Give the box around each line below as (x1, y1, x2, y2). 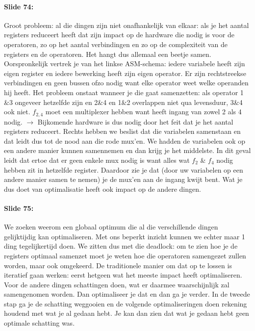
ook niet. (4, 106, 30, 117)
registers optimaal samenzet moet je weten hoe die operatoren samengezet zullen (4, 250, 246, 260)
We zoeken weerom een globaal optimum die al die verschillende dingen (4, 222, 218, 232)
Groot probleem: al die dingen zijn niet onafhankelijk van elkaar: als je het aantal (4, 20, 249, 30)
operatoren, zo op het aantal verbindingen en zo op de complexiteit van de (4, 39, 228, 49)
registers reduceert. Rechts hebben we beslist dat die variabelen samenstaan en (4, 126, 241, 136)
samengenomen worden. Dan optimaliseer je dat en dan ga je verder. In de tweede (4, 289, 250, 299)
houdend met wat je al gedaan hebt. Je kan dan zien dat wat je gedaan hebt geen (4, 308, 249, 318)
